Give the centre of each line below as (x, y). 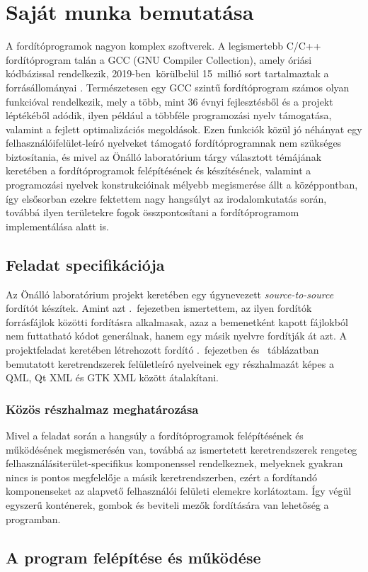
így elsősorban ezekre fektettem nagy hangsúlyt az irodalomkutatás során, (166, 198)
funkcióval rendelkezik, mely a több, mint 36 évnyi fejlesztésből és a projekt (169, 101)
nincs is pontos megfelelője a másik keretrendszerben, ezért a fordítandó (162, 477)
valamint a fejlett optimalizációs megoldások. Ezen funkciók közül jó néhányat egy (184, 129)
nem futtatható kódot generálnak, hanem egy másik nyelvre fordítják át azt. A (177, 336)
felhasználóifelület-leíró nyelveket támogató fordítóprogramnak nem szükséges (174, 143)
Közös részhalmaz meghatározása (102, 409)
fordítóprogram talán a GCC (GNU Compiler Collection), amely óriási (159, 59)
